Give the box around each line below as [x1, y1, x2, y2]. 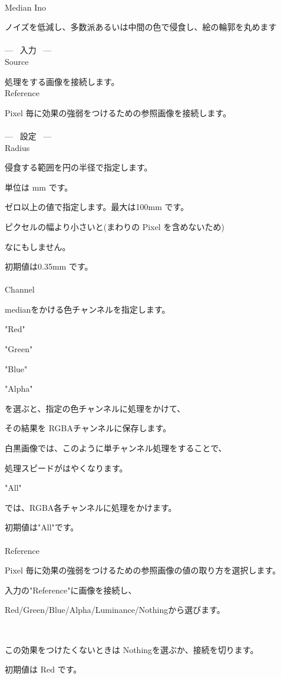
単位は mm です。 [5, 181, 73, 193]
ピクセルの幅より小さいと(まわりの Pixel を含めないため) [5, 220, 224, 232]
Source [5, 55, 29, 67]
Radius [5, 141, 30, 153]
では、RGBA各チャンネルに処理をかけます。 [5, 501, 177, 513]
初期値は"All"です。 [5, 521, 79, 533]
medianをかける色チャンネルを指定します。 [5, 303, 170, 315]
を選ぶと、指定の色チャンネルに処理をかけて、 [5, 402, 186, 414]
